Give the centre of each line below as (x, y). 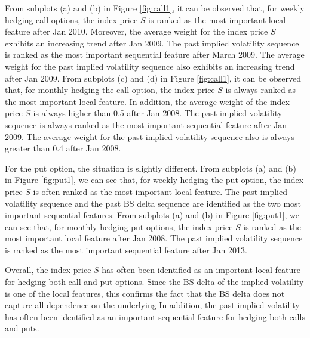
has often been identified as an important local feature (201, 270)
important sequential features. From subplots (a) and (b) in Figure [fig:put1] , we (152, 215)
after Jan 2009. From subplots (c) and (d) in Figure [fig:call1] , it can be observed (153, 78)
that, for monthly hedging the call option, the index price (110, 90)
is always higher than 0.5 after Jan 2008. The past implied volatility (158, 113)
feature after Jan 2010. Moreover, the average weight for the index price (136, 31)
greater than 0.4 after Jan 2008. (63, 148)
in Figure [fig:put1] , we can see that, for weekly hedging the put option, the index (154, 180)
